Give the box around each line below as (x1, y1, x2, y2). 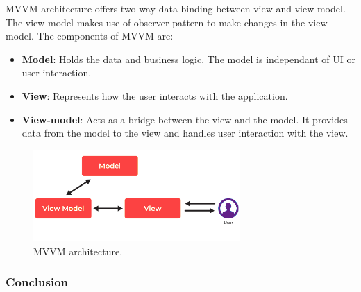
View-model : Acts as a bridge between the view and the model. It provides (22, 112, 348, 126)
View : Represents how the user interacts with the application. (22, 88, 288, 103)
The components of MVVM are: (37, 28, 174, 43)
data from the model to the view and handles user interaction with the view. (22, 126, 349, 140)
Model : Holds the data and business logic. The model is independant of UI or (22, 51, 355, 66)
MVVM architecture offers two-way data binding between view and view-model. (6, 1, 346, 15)
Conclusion (6, 273, 68, 291)
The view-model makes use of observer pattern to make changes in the (6, 15, 305, 29)
